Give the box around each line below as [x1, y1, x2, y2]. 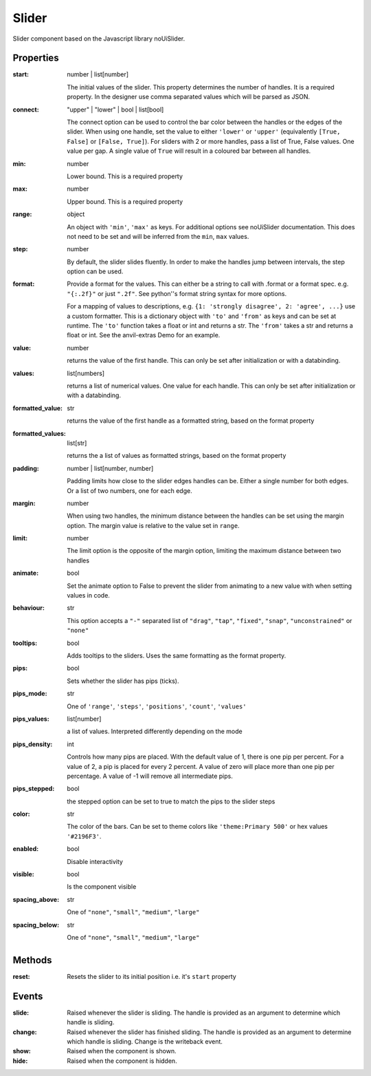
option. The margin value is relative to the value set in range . [67, 521, 240, 529]
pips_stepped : [12, 785, 55, 793]
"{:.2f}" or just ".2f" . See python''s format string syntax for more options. [67, 289, 287, 297]
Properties [12, 52, 59, 64]
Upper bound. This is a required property [67, 197, 183, 206]
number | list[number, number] [67, 464, 154, 472]
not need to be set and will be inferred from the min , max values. [67, 232, 249, 240]
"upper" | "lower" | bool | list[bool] [67, 105, 164, 114]
